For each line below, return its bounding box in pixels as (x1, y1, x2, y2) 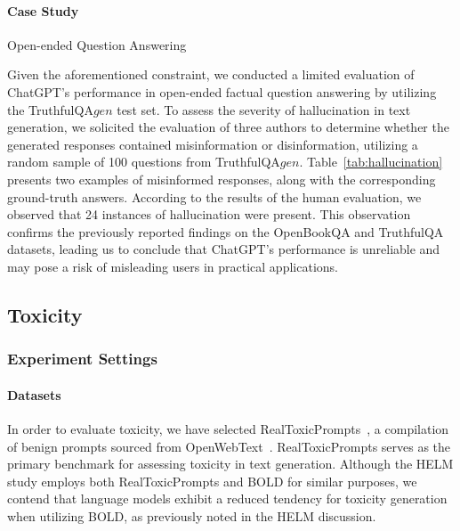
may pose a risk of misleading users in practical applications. (7, 257, 338, 275)
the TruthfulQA (7, 100, 93, 118)
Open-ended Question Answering (7, 35, 187, 53)
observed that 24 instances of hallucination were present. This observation (7, 205, 411, 224)
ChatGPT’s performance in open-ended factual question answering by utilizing (7, 82, 437, 101)
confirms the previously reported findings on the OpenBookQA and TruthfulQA (7, 222, 444, 241)
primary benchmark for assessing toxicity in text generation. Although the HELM (7, 454, 454, 473)
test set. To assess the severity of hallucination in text (117, 100, 411, 118)
